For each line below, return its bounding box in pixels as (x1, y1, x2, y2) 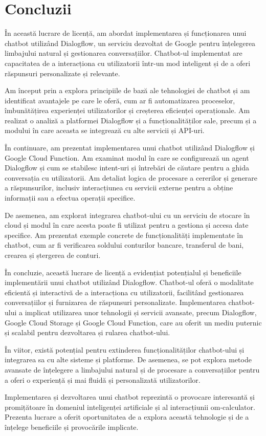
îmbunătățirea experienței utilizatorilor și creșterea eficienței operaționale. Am (5, 105, 250, 116)
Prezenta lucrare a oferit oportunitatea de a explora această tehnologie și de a (5, 411, 249, 422)
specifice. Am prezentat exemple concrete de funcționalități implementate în (5, 229, 243, 240)
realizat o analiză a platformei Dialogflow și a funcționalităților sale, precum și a (5, 115, 257, 125)
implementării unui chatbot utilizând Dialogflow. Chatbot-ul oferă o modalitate (5, 277, 254, 288)
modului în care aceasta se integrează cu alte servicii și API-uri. (5, 125, 205, 136)
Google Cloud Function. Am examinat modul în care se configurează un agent (5, 152, 249, 163)
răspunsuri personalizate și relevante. (5, 68, 120, 78)
